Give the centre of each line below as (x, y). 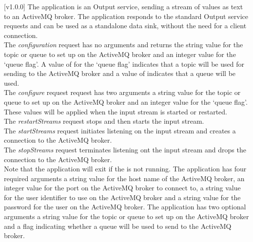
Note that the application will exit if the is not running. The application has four (125, 169)
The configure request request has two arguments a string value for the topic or (122, 92)
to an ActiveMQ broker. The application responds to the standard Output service (126, 16)
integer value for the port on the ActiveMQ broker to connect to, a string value (122, 188)
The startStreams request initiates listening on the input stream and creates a (120, 130)
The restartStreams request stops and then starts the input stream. (104, 121)
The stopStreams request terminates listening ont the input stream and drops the (125, 149)
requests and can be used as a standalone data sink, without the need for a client (125, 26)
